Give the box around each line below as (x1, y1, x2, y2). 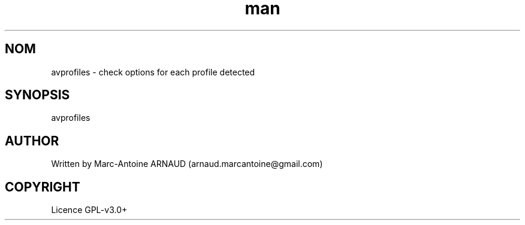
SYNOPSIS (5, 87, 70, 103)
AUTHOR (5, 133, 59, 148)
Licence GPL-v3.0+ (51, 205, 128, 215)
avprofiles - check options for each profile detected (51, 66, 255, 77)
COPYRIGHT (5, 179, 80, 194)
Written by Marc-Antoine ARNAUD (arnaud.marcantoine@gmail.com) (51, 159, 323, 169)
